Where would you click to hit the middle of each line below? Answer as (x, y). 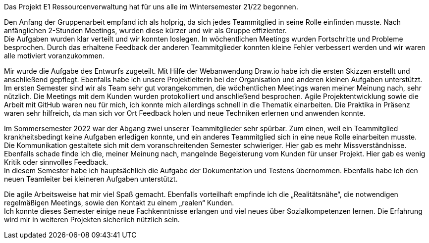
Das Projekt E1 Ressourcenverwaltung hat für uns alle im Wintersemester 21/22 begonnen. (151, 7)
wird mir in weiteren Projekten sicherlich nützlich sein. (92, 219)
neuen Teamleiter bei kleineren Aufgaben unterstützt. (91, 179)
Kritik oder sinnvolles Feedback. (56, 162)
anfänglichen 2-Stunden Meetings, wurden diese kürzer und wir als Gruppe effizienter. (145, 30)
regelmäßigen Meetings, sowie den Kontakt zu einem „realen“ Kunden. (119, 203)
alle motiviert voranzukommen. (54, 56)
